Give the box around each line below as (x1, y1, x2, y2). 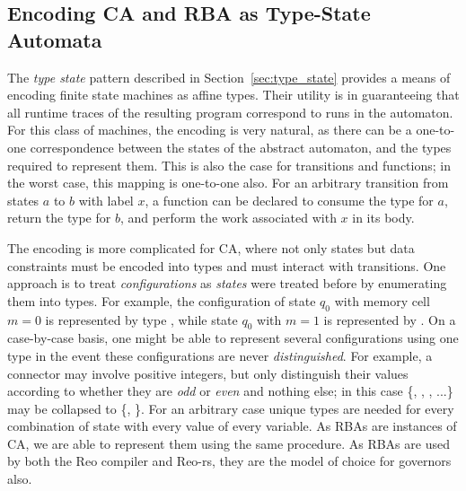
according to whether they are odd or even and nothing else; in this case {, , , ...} (7, 381, 453, 400)
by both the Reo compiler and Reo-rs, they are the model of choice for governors (7, 452, 452, 470)
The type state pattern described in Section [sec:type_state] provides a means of (7, 67, 451, 86)
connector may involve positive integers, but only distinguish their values (7, 364, 409, 382)
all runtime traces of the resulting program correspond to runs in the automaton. (7, 102, 453, 121)
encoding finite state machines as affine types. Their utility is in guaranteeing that (7, 85, 460, 104)
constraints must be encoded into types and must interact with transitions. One (7, 256, 446, 275)
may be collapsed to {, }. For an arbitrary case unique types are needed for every (7, 399, 454, 417)
